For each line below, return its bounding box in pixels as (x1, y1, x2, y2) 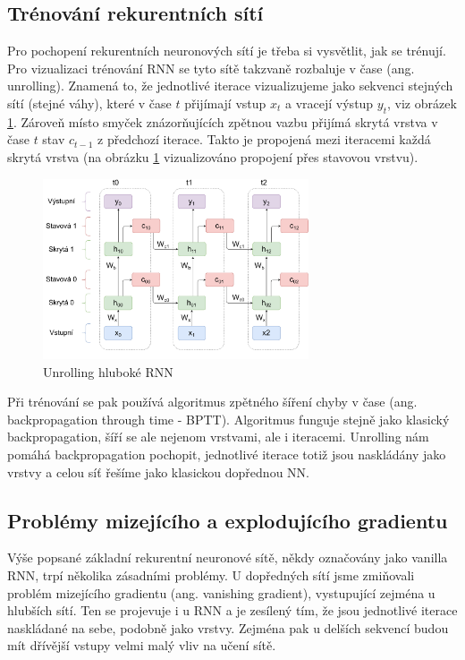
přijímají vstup (184, 93, 266, 112)
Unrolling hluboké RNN (43, 362, 173, 381)
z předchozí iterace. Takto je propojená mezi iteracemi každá (97, 130, 431, 149)
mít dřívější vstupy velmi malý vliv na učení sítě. (7, 636, 276, 655)
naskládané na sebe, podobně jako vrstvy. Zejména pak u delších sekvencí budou (7, 618, 449, 637)
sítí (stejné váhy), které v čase (7, 93, 172, 112)
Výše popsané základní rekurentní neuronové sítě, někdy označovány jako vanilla (7, 548, 448, 567)
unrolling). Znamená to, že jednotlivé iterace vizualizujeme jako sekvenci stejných (7, 76, 453, 95)
